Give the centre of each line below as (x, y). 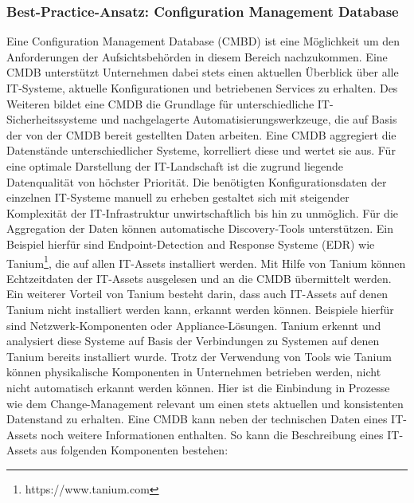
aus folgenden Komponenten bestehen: (135, 450)
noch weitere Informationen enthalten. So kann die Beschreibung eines (212, 434)
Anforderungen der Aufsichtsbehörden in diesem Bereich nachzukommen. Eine (197, 56)
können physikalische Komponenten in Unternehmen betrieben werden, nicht (194, 372)
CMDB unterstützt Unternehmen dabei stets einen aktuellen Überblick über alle (203, 72)
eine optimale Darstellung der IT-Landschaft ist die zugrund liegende (175, 165)
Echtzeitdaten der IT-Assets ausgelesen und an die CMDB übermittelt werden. (199, 278)
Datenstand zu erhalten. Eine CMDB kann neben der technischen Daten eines (197, 419)
